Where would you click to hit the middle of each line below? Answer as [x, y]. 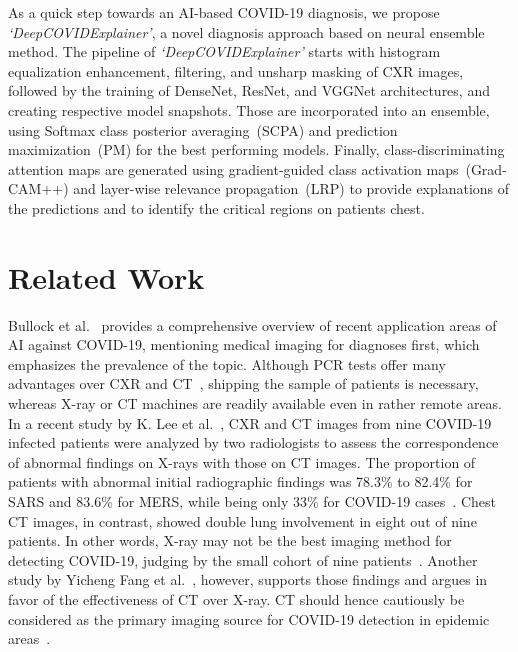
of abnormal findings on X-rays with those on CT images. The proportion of [242, 461]
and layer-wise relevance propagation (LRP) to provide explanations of [291, 188]
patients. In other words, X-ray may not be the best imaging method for [230, 540]
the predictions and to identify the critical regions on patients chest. [216, 207]
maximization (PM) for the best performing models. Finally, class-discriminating [256, 149]
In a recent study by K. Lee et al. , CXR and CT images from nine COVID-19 [250, 422]
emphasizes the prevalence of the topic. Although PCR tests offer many [227, 363]
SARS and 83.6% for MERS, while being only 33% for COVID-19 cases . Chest [252, 501]
